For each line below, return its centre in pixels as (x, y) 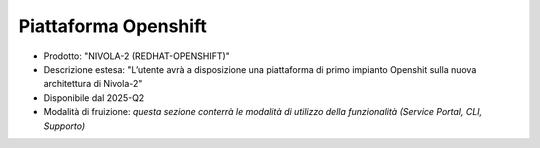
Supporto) (64, 126)
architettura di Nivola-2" (93, 84)
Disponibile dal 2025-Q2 (94, 97)
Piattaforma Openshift (112, 26)
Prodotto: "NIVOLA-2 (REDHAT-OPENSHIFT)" (136, 56)
